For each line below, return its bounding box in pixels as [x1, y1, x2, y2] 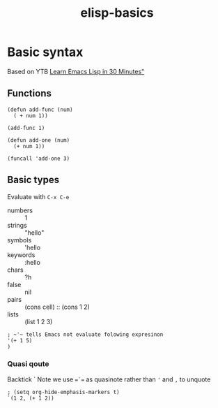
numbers [7, 206, 33, 214]
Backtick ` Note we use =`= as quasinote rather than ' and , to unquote [7, 375, 211, 384]
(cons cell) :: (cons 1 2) [24, 303, 91, 311]
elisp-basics [80, 5, 154, 21]
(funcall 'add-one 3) [7, 155, 70, 162]
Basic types [7, 174, 60, 186]
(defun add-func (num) [7, 106, 73, 113]
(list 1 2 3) [24, 317, 53, 326]
